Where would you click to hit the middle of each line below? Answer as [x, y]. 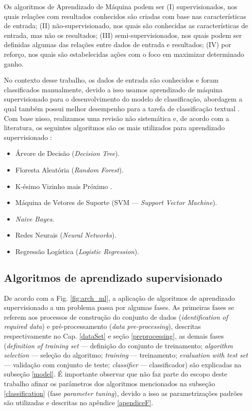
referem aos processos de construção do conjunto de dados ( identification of [116, 317]
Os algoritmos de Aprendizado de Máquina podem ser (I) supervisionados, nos [121, 6]
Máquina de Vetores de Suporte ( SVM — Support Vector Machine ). [116, 202]
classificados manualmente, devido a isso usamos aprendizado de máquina [113, 89]
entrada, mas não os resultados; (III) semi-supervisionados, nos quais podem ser [123, 35]
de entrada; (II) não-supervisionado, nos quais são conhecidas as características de [126, 26]
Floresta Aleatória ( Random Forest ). [69, 169]
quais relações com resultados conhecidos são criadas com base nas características [125, 16]
